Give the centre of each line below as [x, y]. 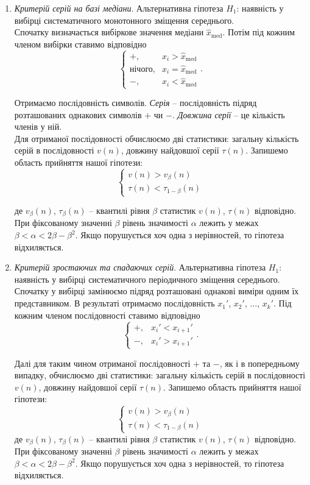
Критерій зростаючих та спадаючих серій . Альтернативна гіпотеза [140, 267]
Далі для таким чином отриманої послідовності [102, 363]
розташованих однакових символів [78, 114]
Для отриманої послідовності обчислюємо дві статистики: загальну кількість [157, 138]
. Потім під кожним [259, 32]
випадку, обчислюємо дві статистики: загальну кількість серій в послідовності [160, 375]
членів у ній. [38, 126]
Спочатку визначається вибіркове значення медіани [109, 32]
